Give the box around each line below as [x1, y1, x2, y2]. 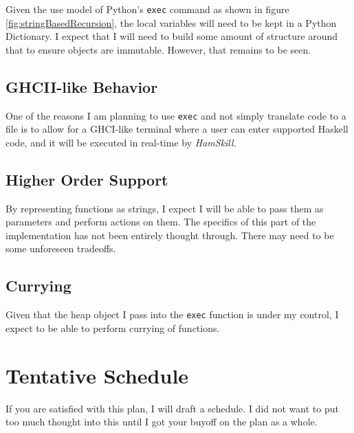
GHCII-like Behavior [5, 76, 158, 97]
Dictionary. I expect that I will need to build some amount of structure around [5, 29, 338, 43]
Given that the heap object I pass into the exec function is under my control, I [5, 307, 339, 322]
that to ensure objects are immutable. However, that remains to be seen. [5, 42, 311, 56]
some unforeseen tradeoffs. [5, 241, 116, 256]
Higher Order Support [5, 168, 168, 190]
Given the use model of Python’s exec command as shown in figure [5, 2, 289, 16]
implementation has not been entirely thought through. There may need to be [5, 227, 334, 242]
